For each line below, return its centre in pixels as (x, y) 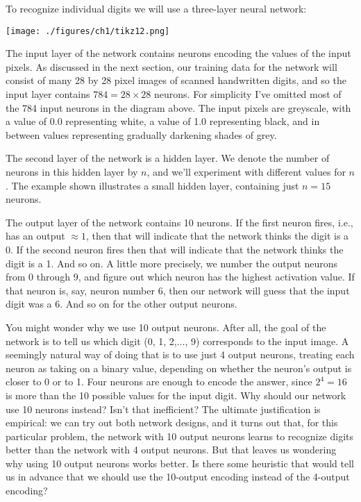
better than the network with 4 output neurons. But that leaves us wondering (171, 450)
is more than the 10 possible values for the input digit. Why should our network (176, 395)
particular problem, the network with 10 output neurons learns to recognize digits (180, 436)
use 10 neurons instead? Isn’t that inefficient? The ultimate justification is (163, 409)
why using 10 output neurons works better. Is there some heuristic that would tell (180, 463)
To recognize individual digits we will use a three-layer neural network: (156, 8)
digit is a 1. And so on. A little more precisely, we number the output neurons (172, 263)
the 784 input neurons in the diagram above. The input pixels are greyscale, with (178, 107)
